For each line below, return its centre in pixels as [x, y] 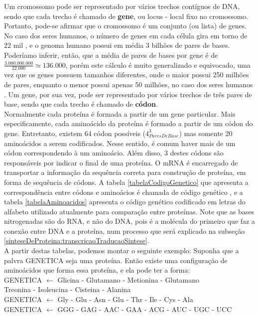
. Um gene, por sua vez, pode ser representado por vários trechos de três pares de [128, 94]
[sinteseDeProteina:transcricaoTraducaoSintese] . [77, 240]
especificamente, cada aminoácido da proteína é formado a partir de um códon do [129, 123]
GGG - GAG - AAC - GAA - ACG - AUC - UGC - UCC [145, 309]
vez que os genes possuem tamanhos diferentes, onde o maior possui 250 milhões [127, 75]
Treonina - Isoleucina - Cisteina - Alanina [67, 289]
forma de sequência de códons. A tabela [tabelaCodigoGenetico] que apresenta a [126, 182]
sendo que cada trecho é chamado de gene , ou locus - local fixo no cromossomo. [126, 16]
